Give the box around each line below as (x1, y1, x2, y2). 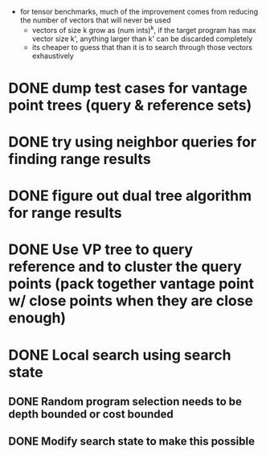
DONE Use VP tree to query (8, 240, 194, 259)
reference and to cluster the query (8, 257, 243, 276)
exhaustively (31, 51, 74, 60)
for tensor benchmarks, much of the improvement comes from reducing (19, 7, 259, 16)
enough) (8, 309, 67, 327)
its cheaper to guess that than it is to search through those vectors (31, 42, 253, 51)
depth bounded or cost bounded (8, 407, 174, 421)
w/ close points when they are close (8, 292, 254, 310)
